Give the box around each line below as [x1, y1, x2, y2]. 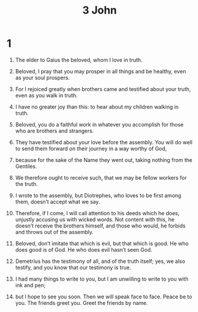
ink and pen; [15, 281, 46, 288]
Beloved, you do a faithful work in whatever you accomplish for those [15, 121, 184, 128]
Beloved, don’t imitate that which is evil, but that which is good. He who [15, 240, 189, 247]
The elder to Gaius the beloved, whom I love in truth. [15, 56, 143, 63]
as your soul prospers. [15, 74, 70, 81]
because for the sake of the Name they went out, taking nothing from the [15, 156, 193, 163]
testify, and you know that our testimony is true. [15, 264, 131, 271]
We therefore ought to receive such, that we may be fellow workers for [15, 174, 187, 181]
